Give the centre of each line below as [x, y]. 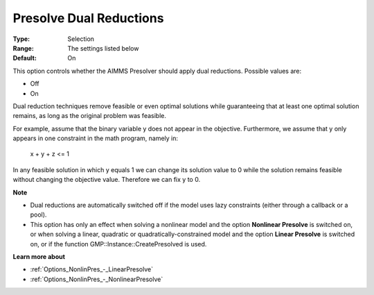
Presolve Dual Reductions [88, 18]
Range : [23, 48]
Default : [25, 58]
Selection [81, 39]
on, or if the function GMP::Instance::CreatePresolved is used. [118, 244]
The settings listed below [103, 48]
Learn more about [39, 256]
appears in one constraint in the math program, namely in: [96, 138]
